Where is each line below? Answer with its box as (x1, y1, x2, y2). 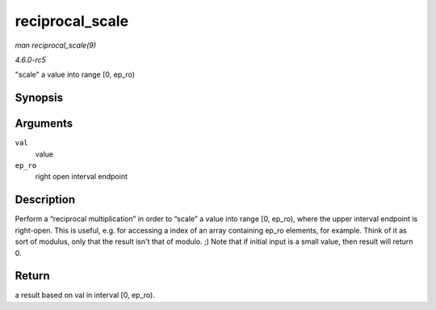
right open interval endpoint (35, 172, 128, 182)
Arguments (15, 117, 73, 131)
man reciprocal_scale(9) (15, 40, 97, 50)
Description (15, 193, 76, 207)
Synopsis (15, 91, 64, 105)
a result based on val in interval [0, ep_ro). (15, 291, 155, 300)
